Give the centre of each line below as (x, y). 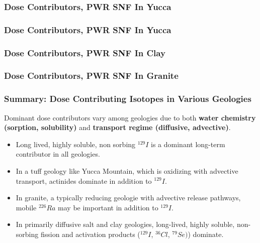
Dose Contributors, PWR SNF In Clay (85, 52)
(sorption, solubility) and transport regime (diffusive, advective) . (117, 127)
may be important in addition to (108, 207)
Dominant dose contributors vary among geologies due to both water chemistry (130, 117)
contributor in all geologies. (58, 154)
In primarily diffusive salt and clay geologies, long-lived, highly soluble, (125, 224)
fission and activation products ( (90, 234)
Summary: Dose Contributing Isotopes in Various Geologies (128, 99)
